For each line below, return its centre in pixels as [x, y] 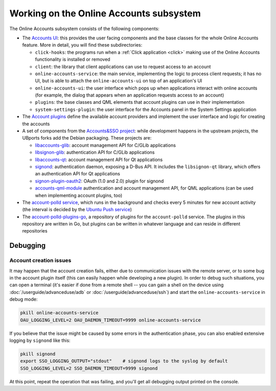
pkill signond [38, 354]
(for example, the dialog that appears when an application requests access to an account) [130, 95]
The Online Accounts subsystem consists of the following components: [84, 29]
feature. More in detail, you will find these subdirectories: [82, 45]
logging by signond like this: [40, 340]
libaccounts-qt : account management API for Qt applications [99, 159]
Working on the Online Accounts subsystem [105, 13]
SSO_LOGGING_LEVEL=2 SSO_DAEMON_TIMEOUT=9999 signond [89, 368]
